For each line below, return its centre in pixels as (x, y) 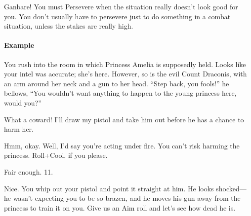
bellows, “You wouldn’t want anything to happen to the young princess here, (120, 93)
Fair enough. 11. (29, 171)
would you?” (23, 102)
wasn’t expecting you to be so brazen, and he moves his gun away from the (127, 198)
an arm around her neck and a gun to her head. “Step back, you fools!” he (117, 83)
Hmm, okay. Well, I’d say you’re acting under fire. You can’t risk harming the (122, 145)
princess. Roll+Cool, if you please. (56, 155)
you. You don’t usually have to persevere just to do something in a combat (117, 16)
